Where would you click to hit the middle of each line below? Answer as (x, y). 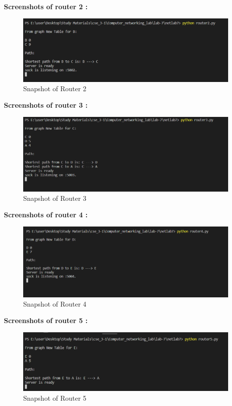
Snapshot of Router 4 (55, 304)
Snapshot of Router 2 (55, 89)
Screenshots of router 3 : (46, 105)
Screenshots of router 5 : (46, 320)
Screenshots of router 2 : (46, 6)
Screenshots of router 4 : (46, 215)
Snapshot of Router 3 (55, 198)
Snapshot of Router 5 (55, 398)
